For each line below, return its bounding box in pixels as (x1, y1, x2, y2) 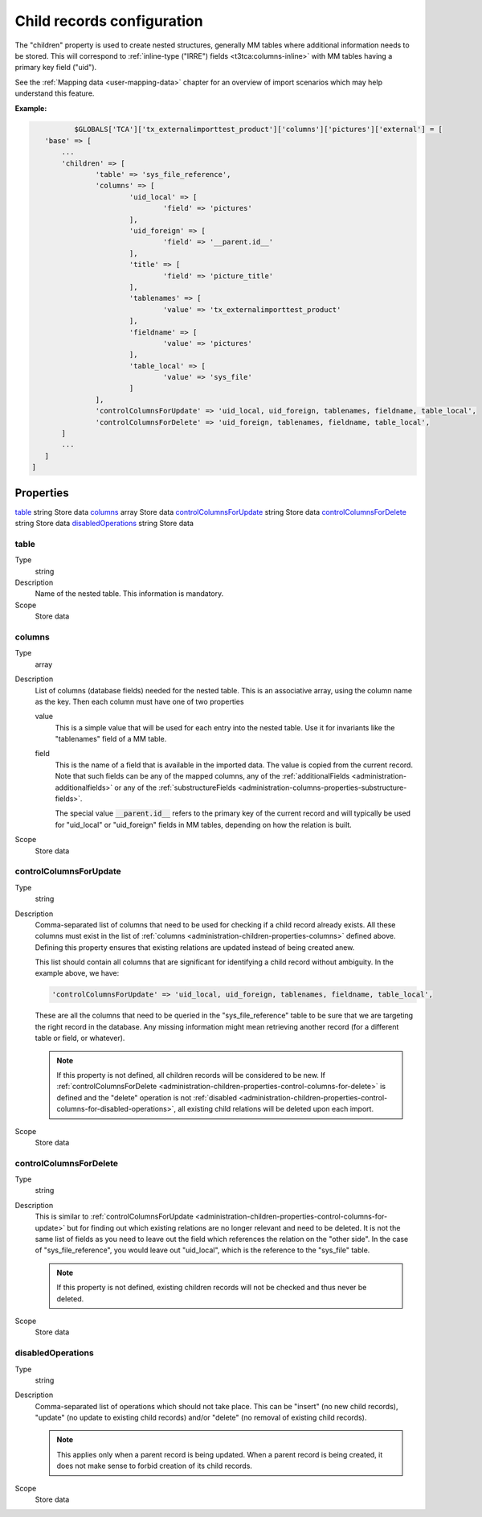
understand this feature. (14, 88, 95, 98)
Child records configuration (14, 12, 204, 30)
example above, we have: (35, 968, 120, 978)
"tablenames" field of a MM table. (55, 734, 167, 744)
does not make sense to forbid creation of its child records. (56, 1461, 253, 1471)
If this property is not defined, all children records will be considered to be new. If (56, 1070, 325, 1079)
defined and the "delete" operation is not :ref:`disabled (56, 1092, 237, 1102)
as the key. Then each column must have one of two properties (35, 697, 244, 706)
